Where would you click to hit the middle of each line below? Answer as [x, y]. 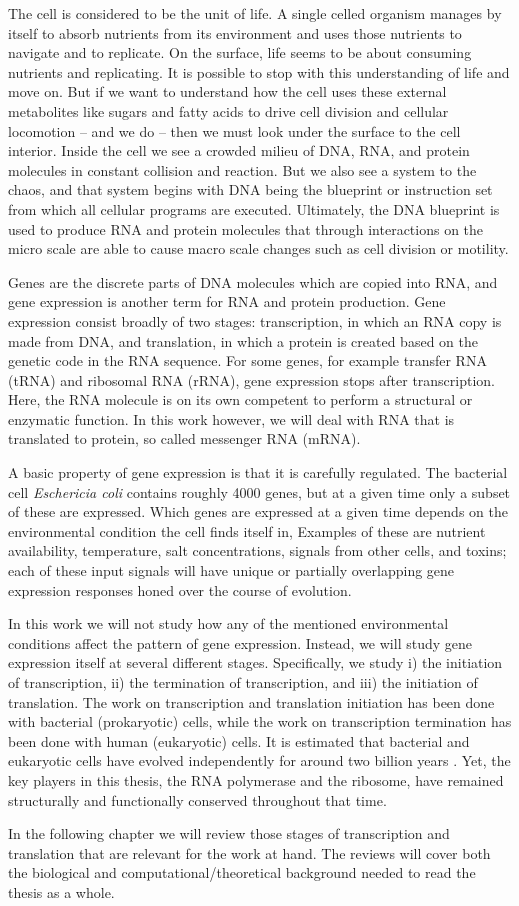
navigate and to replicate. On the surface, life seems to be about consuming [240, 52]
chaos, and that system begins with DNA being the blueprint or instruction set [250, 189]
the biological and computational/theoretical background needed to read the [242, 872]
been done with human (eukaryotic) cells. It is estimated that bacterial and [239, 740]
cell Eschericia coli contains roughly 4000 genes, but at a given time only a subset [259, 491]
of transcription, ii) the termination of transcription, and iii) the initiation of [243, 682]
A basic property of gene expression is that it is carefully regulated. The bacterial [258, 472]
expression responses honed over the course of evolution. [180, 589]
